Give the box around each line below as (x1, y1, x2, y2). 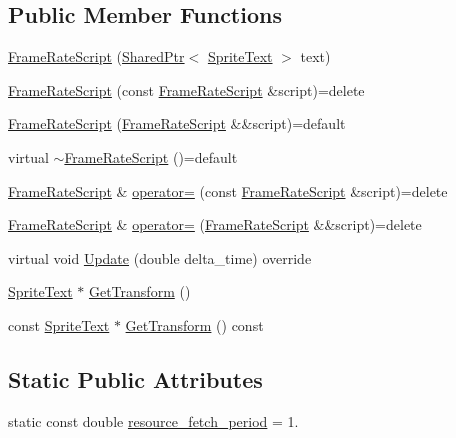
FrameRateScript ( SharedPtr (8, 46, 185, 67)
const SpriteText (8, 314, 110, 335)
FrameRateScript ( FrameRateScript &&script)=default (8, 113, 346, 134)
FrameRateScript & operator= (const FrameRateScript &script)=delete (8, 180, 448, 201)
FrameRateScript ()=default (64, 146, 238, 167)
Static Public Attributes (8, 363, 263, 394)
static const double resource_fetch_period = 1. (8, 410, 299, 431)
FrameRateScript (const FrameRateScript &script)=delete (8, 79, 365, 100)
